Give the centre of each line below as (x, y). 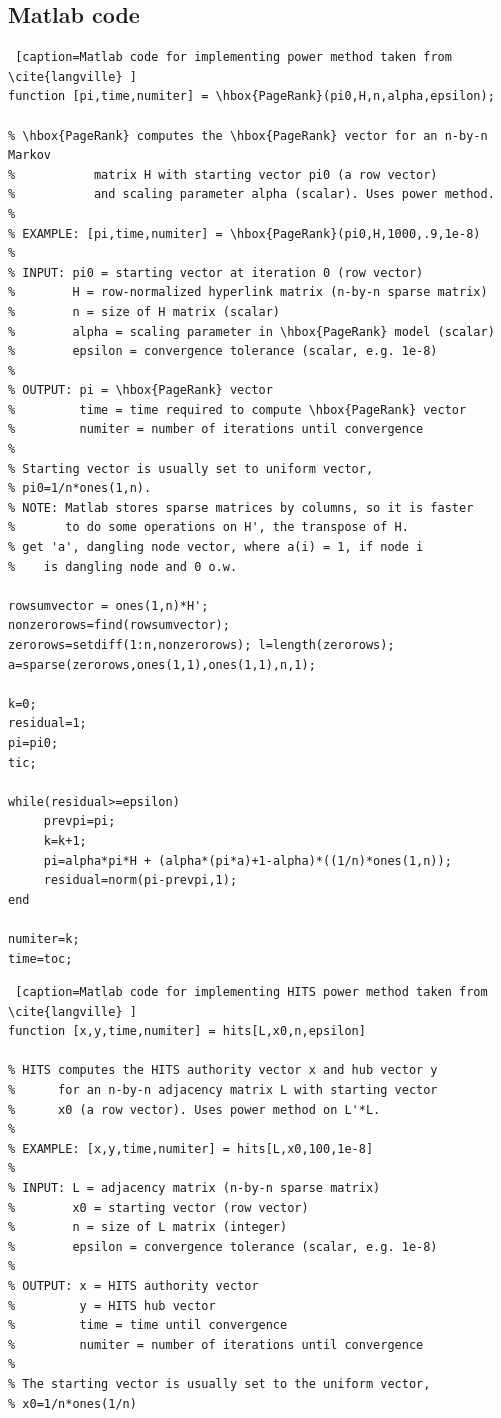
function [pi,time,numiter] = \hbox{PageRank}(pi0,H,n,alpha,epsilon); (251, 96)
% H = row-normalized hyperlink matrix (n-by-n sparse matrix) (248, 292)
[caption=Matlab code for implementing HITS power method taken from (251, 992)
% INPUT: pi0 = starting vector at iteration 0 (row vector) (216, 272)
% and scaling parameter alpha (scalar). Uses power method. (251, 194)
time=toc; (40, 958)
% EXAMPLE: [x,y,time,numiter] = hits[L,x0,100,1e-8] (191, 1148)
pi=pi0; (33, 742)
